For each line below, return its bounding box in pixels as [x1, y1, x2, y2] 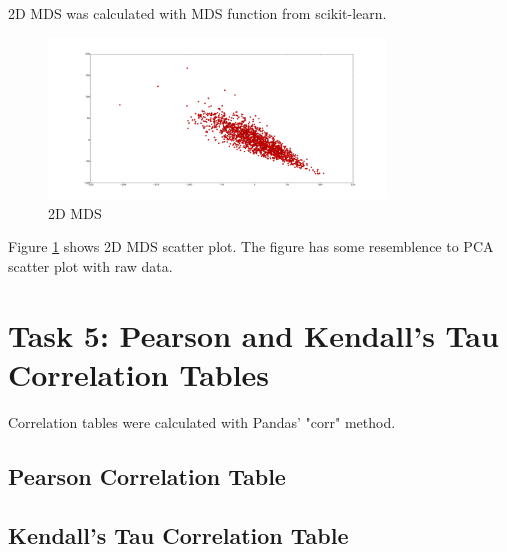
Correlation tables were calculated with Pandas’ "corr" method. [8, 411, 396, 432]
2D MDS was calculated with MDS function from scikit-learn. [8, 3, 387, 23]
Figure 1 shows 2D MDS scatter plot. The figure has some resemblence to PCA [8, 236, 494, 257]
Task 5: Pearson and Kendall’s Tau [8, 314, 499, 355]
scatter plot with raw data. [8, 256, 173, 277]
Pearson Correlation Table [8, 460, 286, 491]
